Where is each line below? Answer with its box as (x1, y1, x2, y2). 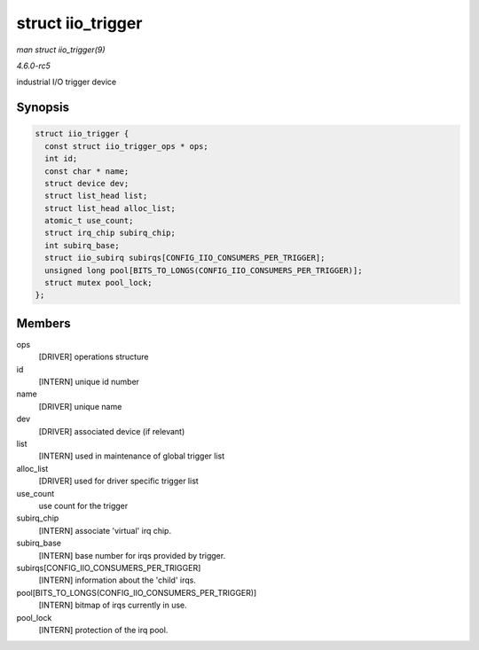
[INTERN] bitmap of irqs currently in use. (38, 599, 188, 611)
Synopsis (16, 100, 70, 115)
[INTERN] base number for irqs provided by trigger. (38, 550, 226, 560)
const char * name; (44, 166, 130, 176)
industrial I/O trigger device (16, 76, 117, 88)
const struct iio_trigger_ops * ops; (44, 141, 208, 151)
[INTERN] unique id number (38, 377, 140, 388)
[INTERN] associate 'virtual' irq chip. (38, 525, 172, 536)
